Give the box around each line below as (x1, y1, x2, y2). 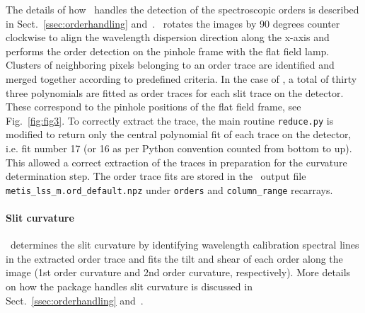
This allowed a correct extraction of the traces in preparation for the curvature (6, 154, 347, 169)
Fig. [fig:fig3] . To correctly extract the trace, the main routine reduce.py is (6, 113, 334, 127)
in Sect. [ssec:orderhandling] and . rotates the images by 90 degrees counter (6, 16, 340, 30)
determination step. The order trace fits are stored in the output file (6, 169, 306, 183)
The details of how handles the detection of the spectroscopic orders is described (6, 2, 359, 16)
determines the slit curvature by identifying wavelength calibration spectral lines (10, 237, 359, 252)
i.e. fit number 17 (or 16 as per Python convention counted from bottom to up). (6, 141, 352, 155)
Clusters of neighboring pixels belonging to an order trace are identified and (6, 57, 335, 72)
